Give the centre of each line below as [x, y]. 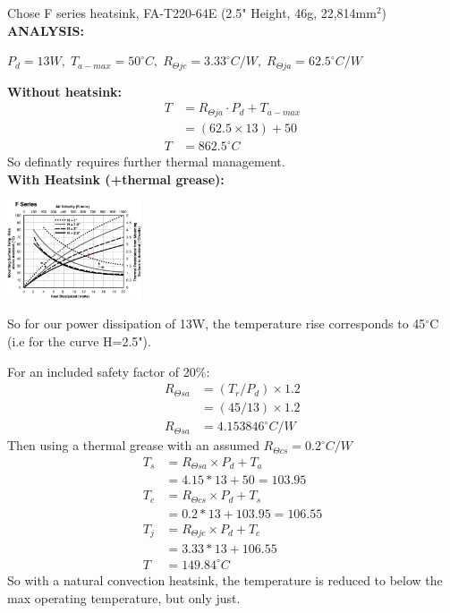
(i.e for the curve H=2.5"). [79, 341]
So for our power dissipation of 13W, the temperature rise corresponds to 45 [217, 324]
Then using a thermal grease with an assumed [133, 445]
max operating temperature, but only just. [124, 597]
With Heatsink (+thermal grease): [116, 179]
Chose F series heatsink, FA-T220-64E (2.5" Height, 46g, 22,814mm [192, 13]
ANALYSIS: [46, 30]
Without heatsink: [65, 91]
